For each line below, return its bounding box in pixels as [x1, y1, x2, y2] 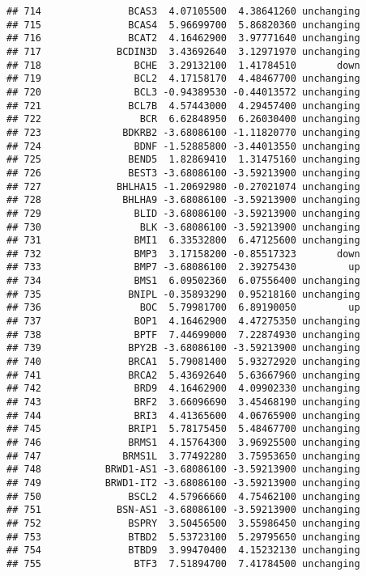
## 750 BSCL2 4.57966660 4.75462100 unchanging [6, 490, 360, 502]
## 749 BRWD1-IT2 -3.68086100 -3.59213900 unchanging [6, 476, 360, 489]
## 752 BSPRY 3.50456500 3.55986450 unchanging [6, 517, 360, 529]
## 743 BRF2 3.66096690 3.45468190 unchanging [6, 396, 360, 409]
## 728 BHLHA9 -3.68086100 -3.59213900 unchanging [6, 194, 360, 206]
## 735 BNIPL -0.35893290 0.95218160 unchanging [6, 288, 360, 300]
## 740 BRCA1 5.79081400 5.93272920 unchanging [6, 356, 360, 368]
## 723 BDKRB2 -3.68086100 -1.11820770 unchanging [6, 126, 360, 138]
